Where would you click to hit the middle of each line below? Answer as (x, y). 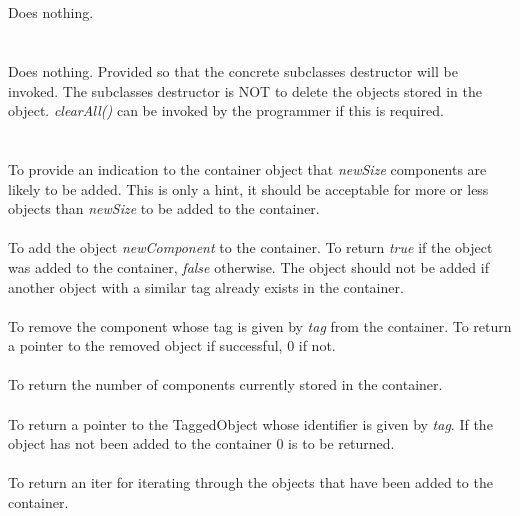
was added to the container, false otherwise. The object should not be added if (248, 266)
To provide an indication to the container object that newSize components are (247, 168)
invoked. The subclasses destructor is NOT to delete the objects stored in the (245, 90)
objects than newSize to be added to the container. (164, 208)
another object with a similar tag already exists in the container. (206, 286)
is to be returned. (341, 443)
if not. (317, 345)
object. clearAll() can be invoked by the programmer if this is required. (226, 110)
